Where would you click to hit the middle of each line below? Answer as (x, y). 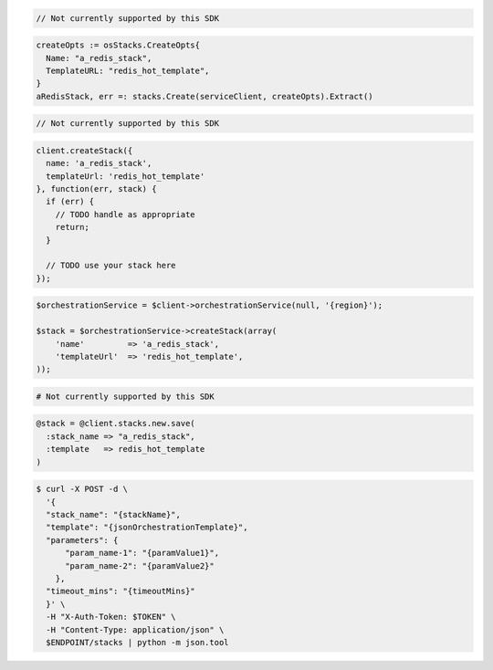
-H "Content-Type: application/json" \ (135, 629)
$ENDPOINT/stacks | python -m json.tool (137, 642)
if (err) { (70, 202)
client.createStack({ (84, 150)
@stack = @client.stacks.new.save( (115, 424)
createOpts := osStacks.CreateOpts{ (118, 45)
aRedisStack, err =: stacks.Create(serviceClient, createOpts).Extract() (205, 96)
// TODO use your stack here (111, 266)
